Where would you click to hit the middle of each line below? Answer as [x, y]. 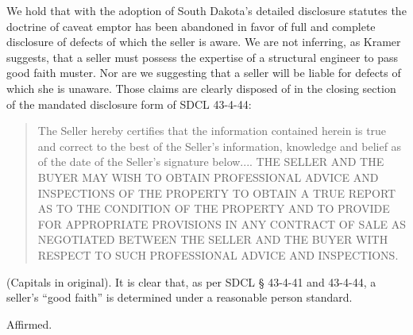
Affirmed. [29, 323]
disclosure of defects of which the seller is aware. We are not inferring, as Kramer [204, 42]
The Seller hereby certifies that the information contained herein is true [212, 131]
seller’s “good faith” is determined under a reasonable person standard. [179, 297]
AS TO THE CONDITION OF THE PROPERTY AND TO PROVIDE [214, 208]
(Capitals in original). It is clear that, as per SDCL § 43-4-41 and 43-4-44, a [191, 281]
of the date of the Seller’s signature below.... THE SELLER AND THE [211, 162]
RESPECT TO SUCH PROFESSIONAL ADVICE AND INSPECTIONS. [218, 254]
